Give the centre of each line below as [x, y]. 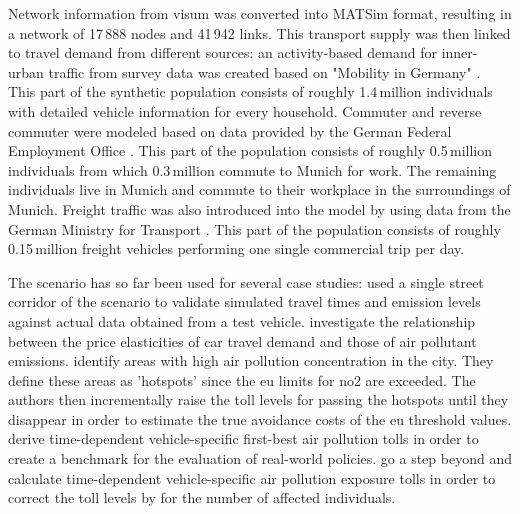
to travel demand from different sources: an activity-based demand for [222, 52]
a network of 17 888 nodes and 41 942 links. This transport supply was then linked [259, 32]
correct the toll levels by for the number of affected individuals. [202, 497]
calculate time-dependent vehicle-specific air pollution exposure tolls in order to [252, 477]
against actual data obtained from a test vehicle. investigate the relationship [242, 320]
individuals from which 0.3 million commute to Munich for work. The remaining [252, 169]
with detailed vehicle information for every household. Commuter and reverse [245, 110]
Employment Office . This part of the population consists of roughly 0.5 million [250, 150]
